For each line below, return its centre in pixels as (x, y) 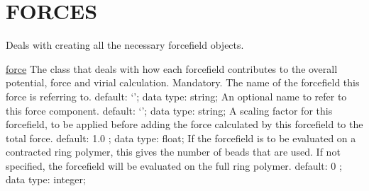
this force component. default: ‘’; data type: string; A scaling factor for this (169, 110)
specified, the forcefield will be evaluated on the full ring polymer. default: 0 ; (174, 165)
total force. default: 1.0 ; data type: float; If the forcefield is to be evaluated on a (181, 138)
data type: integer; (46, 179)
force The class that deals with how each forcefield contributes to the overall (172, 68)
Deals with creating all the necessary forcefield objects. (125, 45)
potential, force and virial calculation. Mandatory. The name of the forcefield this (183, 82)
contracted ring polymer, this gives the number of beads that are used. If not (173, 152)
